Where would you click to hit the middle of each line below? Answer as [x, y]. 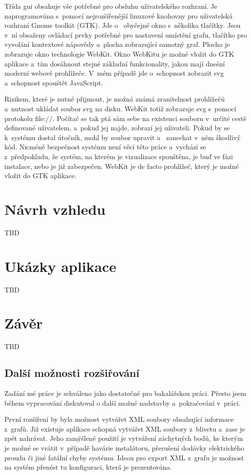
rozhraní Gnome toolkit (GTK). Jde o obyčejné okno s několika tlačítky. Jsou [123, 25]
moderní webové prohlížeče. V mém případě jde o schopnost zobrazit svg [114, 73]
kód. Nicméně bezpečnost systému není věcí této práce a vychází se [105, 147]
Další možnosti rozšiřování [72, 373]
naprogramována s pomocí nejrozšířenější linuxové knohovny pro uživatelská [118, 15]
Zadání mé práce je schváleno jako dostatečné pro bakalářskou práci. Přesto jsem [125, 393]
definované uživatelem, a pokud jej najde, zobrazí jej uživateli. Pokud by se [117, 128]
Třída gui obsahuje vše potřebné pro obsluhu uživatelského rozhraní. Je [111, 6]
